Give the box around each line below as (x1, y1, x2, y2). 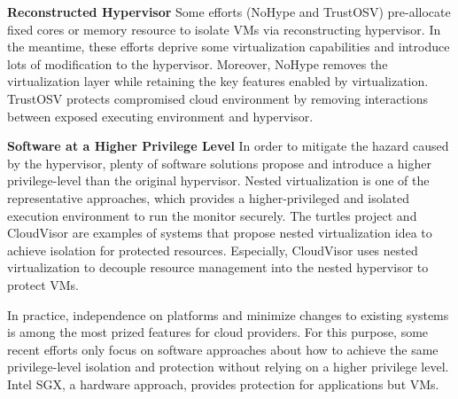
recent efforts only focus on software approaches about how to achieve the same (7, 340, 439, 358)
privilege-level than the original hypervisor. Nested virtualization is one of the (7, 171, 430, 190)
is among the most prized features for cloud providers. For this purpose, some (7, 323, 429, 341)
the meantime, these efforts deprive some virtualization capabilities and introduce (7, 37, 450, 56)
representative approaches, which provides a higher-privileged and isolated (7, 188, 410, 207)
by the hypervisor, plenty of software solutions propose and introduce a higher (7, 153, 431, 172)
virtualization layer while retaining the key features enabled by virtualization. (7, 72, 429, 90)
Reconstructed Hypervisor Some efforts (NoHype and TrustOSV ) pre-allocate (7, 3, 451, 20)
